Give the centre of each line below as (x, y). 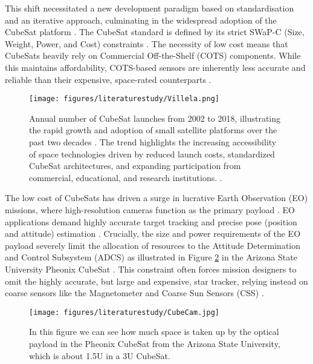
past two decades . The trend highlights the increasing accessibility (153, 142)
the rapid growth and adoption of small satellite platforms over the (153, 130)
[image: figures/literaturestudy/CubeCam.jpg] (124, 312)
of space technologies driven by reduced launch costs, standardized (152, 154)
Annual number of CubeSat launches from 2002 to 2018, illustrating (155, 118)
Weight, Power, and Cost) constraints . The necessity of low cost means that (147, 43)
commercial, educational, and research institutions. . (126, 177)
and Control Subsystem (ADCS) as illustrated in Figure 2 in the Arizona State (151, 257)
